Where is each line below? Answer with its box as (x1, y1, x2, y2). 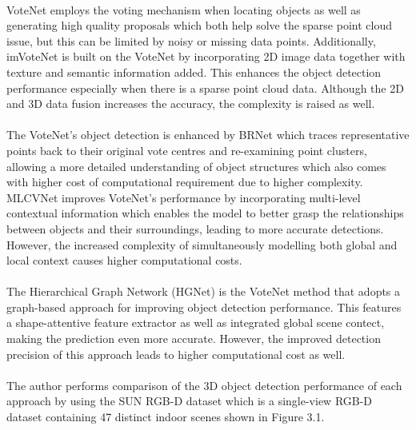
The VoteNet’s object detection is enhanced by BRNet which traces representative (6, 126, 410, 143)
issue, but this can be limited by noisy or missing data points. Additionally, (6, 32, 376, 49)
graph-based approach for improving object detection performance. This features (6, 298, 402, 315)
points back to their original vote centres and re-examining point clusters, (6, 141, 367, 158)
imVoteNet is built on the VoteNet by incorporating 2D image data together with (6, 48, 406, 65)
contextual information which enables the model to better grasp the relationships (6, 205, 404, 221)
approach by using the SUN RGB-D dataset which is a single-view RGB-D (6, 392, 373, 409)
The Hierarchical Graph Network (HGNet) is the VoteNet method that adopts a (6, 283, 401, 300)
